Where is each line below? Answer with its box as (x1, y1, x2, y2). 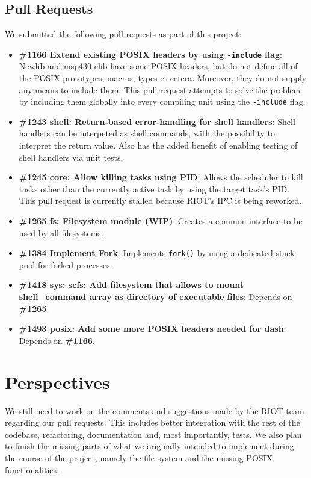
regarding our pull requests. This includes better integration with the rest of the (5, 416, 300, 429)
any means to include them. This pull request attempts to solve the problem (19, 83, 301, 96)
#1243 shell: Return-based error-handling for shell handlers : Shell (19, 115, 295, 127)
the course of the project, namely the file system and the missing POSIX (5, 451, 273, 464)
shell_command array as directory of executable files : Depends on (19, 290, 292, 303)
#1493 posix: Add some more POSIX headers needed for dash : (19, 322, 286, 335)
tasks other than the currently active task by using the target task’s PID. (19, 182, 290, 195)
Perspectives (5, 369, 110, 394)
